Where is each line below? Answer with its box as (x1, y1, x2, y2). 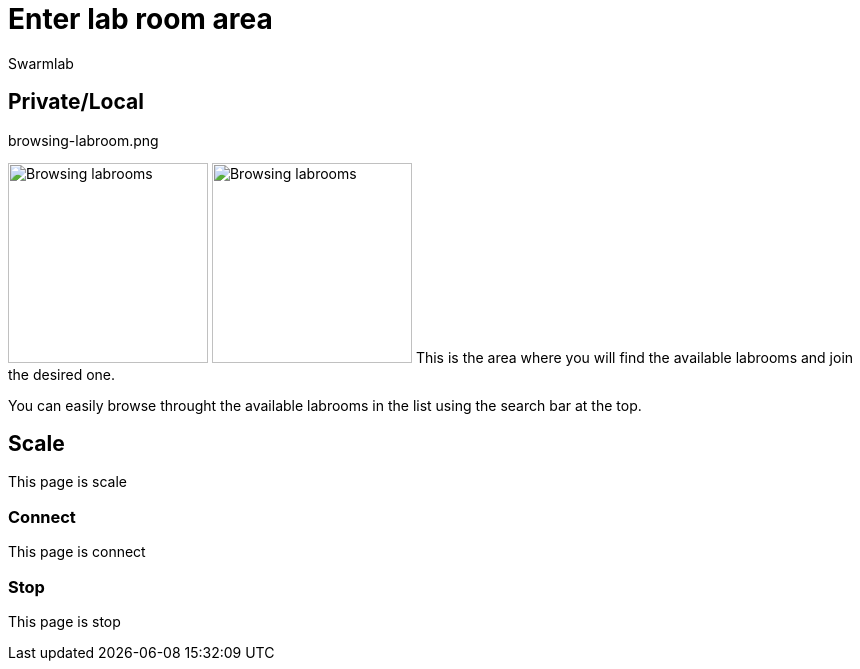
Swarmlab (8, 54, 74, 72)
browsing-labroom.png (8, 131, 159, 149)
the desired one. (8, 365, 116, 383)
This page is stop (8, 612, 121, 630)
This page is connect (8, 543, 146, 561)
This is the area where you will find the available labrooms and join (415, 348, 854, 366)
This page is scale (8, 473, 127, 491)
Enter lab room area (8, 2, 273, 36)
